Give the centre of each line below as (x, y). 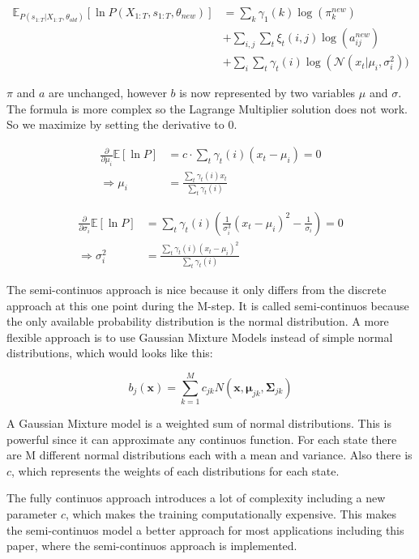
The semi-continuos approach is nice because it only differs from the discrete (197, 289)
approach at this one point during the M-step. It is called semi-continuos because (208, 305)
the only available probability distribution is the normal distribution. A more (198, 321)
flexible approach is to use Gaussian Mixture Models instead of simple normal (200, 337)
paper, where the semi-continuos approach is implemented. (152, 546)
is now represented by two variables (267, 93)
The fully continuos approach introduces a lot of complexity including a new (196, 498)
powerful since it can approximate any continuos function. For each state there (202, 439)
